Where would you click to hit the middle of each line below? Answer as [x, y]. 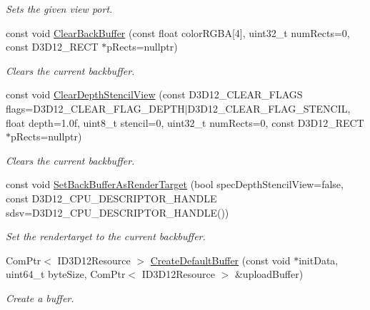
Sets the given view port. [59, 9]
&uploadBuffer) [269, 274]
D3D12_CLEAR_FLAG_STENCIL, [269, 108]
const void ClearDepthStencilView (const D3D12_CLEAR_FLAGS [154, 94]
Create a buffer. [40, 298]
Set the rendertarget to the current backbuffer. [106, 236]
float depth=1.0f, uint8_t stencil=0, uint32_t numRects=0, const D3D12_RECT [185, 122]
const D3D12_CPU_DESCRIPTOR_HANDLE [111, 198]
